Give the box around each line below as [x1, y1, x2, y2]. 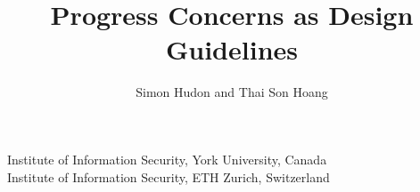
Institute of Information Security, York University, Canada [7, 149, 327, 168]
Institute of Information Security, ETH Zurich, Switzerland [7, 167, 330, 186]
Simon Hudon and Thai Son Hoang [136, 83, 328, 101]
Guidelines [165, 31, 298, 68]
